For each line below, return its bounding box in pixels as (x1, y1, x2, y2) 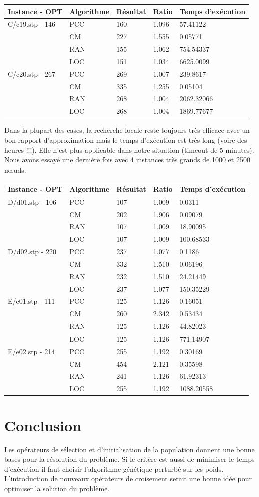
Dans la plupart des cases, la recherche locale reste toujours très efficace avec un (4, 125, 250, 135)
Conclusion (4, 415, 82, 435)
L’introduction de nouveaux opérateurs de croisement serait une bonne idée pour (4, 473, 252, 484)
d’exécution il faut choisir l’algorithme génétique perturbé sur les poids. (4, 463, 224, 474)
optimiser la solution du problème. (4, 483, 110, 493)
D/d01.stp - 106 (8, 196, 57, 207)
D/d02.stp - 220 (8, 246, 57, 257)
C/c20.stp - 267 (8, 68, 55, 79)
